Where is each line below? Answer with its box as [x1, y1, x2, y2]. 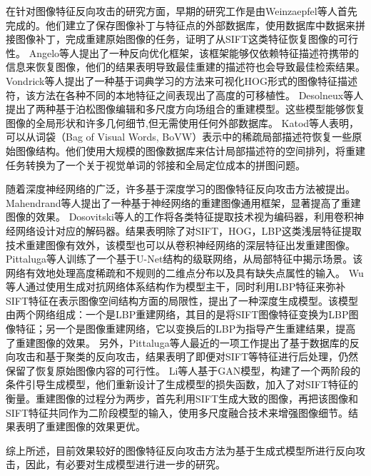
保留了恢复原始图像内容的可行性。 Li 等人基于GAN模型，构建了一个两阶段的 [6, 363, 361, 378]
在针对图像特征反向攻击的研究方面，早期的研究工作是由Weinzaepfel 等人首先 [6, 4, 357, 18]
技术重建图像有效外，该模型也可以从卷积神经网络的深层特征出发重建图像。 [6, 237, 355, 252]
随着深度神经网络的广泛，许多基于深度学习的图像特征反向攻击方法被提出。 [6, 181, 355, 196]
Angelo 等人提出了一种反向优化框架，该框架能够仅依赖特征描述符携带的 [29, 45, 360, 60]
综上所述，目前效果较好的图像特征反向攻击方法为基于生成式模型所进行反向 [6, 442, 355, 457]
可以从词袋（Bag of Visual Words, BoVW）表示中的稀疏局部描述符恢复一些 [6, 129, 352, 144]
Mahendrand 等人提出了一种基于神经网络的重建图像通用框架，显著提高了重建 [6, 195, 361, 210]
